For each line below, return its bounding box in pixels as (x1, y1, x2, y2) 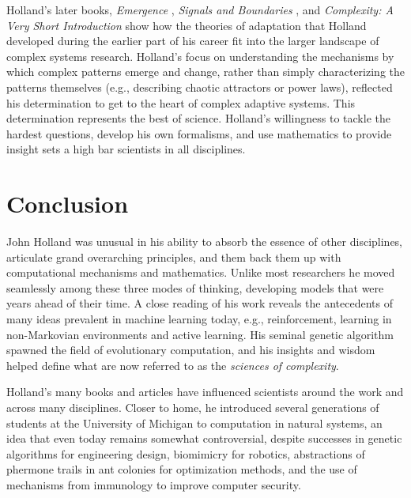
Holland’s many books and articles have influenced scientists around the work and (6, 383, 404, 400)
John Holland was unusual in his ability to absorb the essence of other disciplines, (6, 233, 403, 250)
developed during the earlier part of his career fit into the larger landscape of (6, 32, 379, 49)
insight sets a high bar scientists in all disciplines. (6, 141, 246, 157)
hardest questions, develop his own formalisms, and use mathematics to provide (6, 125, 392, 141)
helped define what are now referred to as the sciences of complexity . (6, 357, 339, 373)
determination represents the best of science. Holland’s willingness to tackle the (6, 110, 390, 126)
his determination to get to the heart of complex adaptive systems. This (6, 94, 356, 111)
